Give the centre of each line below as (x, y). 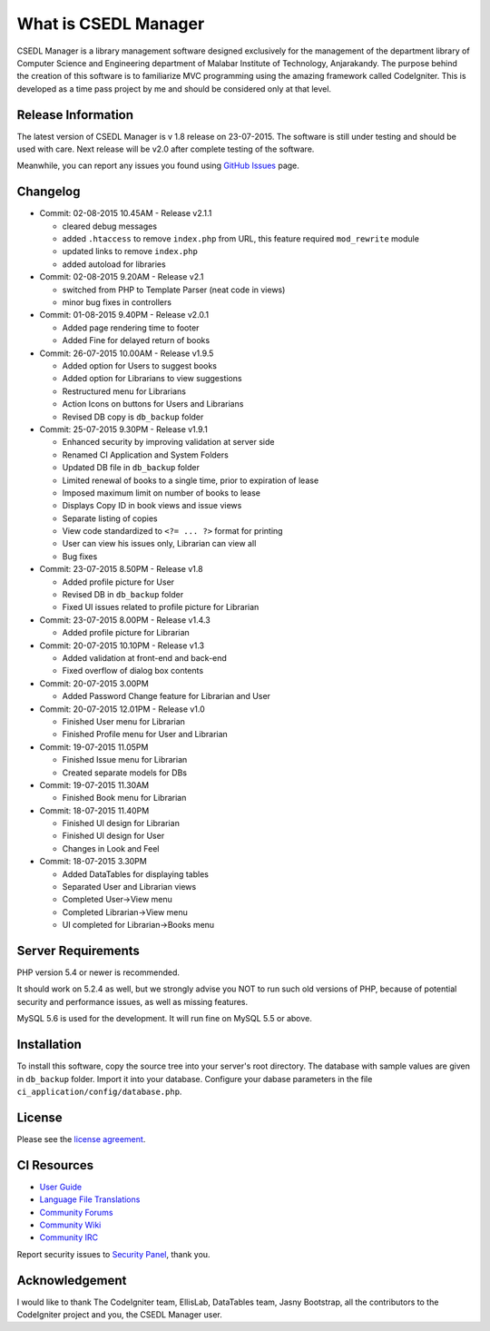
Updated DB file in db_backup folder (131, 468)
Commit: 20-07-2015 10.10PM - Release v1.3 (122, 646)
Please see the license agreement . (81, 1139)
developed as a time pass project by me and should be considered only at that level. (174, 89)
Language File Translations (90, 1199)
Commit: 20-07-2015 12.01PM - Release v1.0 (122, 709)
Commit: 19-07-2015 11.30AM (94, 784)
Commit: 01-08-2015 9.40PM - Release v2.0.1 (124, 315)
